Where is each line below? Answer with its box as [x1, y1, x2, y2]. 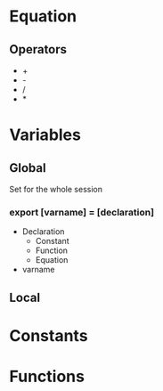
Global [9, 160, 46, 175]
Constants [9, 325, 88, 346]
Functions [9, 367, 85, 387]
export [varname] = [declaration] [9, 206, 154, 218]
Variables [9, 125, 82, 145]
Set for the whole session [9, 184, 103, 194]
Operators [9, 42, 68, 57]
